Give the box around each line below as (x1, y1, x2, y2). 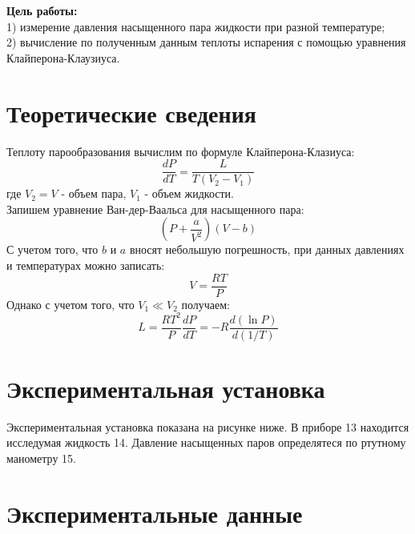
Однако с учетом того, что (6, 295, 135, 312)
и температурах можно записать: (6, 256, 165, 273)
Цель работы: (6, 2, 78, 18)
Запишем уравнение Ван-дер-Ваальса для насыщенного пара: (6, 200, 304, 217)
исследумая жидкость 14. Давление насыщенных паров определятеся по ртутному (6, 434, 406, 451)
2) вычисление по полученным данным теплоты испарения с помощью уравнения (6, 34, 406, 50)
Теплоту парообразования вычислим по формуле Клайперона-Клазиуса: (6, 143, 355, 159)
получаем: (181, 295, 231, 312)
